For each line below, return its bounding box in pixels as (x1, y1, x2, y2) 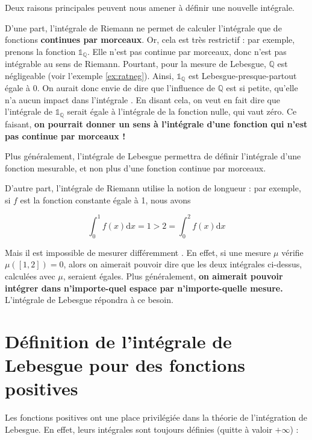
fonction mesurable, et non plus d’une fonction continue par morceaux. (5, 161, 266, 174)
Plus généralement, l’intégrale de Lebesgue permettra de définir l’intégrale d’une (5, 150, 301, 162)
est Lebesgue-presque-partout (189, 69, 297, 81)
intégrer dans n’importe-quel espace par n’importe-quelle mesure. (5, 281, 283, 294)
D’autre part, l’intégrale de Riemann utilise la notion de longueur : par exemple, (5, 182, 301, 194)
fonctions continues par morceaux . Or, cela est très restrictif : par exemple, (5, 33, 295, 46)
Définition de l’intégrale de (5, 328, 232, 353)
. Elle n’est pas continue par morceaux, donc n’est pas (87, 45, 287, 57)
